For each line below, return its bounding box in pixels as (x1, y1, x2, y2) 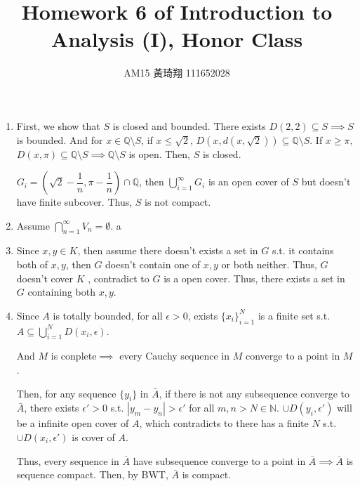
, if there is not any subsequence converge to (159, 386, 350, 400)
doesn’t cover (16, 270, 74, 285)
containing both (27, 284, 95, 299)
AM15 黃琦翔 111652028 (124, 65, 230, 80)
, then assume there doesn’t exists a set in (77, 243, 258, 258)
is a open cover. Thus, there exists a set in (164, 270, 345, 285)
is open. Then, (128, 146, 191, 161)
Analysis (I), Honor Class (51, 25, 303, 53)
